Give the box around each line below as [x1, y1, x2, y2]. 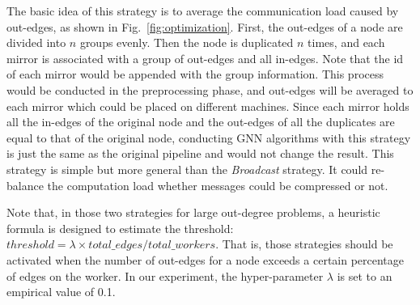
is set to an [337, 267, 392, 284]
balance [6, 176, 44, 193]
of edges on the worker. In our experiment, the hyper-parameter [6, 267, 324, 284]
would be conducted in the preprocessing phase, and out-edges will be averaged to [6, 81, 414, 98]
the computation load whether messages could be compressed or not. [47, 176, 388, 193]
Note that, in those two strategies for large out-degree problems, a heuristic [6, 204, 380, 221]
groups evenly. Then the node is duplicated [79, 34, 294, 51]
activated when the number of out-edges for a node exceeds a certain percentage [6, 251, 405, 268]
